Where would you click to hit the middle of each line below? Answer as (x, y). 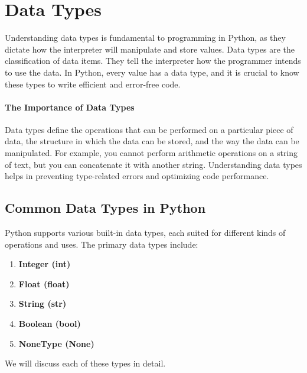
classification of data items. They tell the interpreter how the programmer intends (153, 61)
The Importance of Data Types (70, 107)
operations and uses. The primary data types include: (102, 244)
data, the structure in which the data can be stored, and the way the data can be (152, 141)
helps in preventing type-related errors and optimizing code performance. (137, 176)
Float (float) (44, 283)
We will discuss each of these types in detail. (85, 363)
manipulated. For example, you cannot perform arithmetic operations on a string (151, 153)
